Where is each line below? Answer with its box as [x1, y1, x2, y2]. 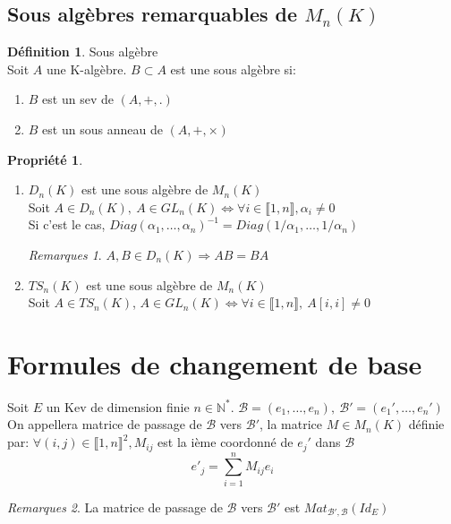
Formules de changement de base [7, 345, 422, 382]
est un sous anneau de [42, 119, 163, 138]
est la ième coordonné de [157, 433, 294, 451]
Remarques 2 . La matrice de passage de [7, 497, 223, 516]
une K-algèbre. [46, 59, 127, 78]
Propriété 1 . [7, 150, 83, 168]
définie [408, 415, 445, 434]
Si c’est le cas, [28, 215, 106, 234]
